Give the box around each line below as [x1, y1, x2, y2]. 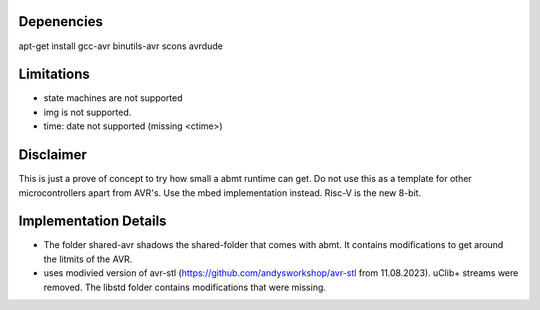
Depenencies [18, 13, 104, 30]
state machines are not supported [43, 92, 184, 104]
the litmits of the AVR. [43, 253, 133, 265]
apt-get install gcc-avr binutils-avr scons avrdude [18, 40, 224, 52]
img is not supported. [43, 106, 132, 118]
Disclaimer [18, 146, 87, 164]
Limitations [18, 66, 90, 83]
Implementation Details [18, 213, 167, 230]
